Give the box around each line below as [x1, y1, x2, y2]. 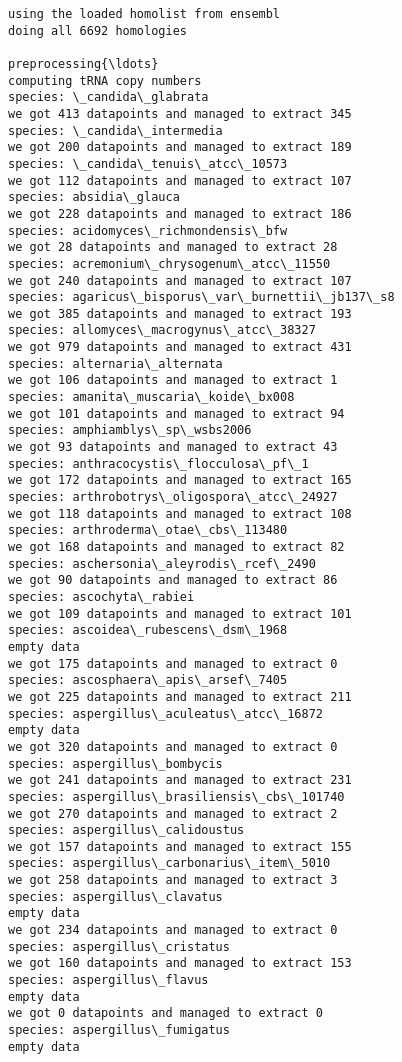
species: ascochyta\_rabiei [8, 589, 195, 604]
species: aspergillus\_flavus [8, 973, 209, 988]
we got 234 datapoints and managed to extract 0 [8, 923, 338, 938]
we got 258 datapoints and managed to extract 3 [8, 873, 338, 888]
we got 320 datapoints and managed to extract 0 [8, 739, 338, 754]
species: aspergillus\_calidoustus [8, 823, 245, 838]
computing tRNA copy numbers [8, 73, 202, 88]
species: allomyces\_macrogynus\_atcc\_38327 [8, 323, 316, 338]
